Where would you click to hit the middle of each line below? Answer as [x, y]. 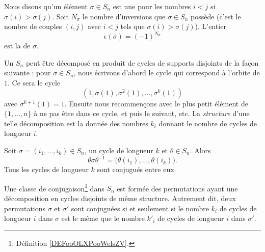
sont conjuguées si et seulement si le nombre [140, 208]
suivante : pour [28, 73]
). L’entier [210, 26]
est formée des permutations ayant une [177, 188]
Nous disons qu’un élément [46, 6]
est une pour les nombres [152, 6]
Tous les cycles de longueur [46, 169]
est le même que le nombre [103, 218]
